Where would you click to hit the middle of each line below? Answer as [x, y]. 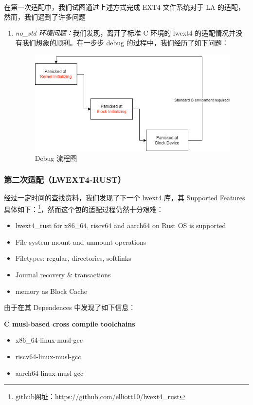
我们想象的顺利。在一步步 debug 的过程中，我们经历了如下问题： [125, 42]
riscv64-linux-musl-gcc [48, 357]
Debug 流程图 [56, 158]
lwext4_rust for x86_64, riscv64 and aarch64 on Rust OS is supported [121, 225]
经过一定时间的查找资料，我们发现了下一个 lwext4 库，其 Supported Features [125, 198]
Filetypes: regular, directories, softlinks [73, 258]
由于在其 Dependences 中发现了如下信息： [70, 307]
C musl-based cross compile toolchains [70, 323]
